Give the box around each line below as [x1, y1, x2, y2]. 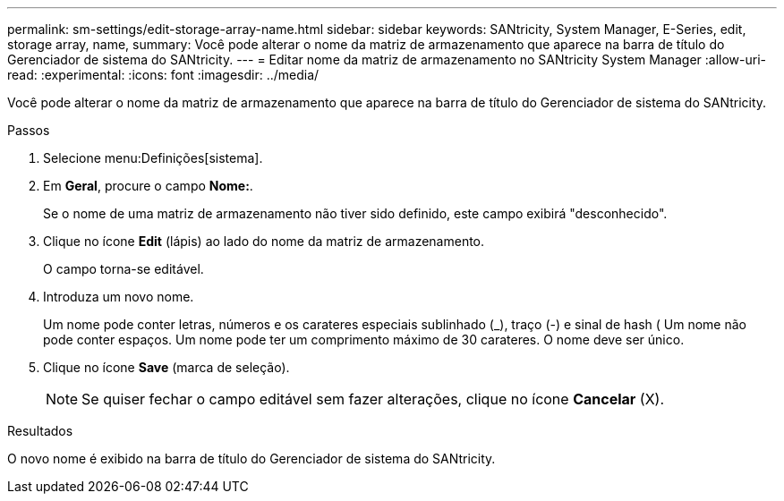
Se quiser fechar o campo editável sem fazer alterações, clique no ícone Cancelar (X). [81, 390, 665, 408]
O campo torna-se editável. [43, 261, 204, 276]
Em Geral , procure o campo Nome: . [43, 178, 253, 193]
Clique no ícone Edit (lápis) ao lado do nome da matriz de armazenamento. [43, 234, 485, 249]
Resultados [7, 423, 73, 438]
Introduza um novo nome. [43, 289, 194, 304]
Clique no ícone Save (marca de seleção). [43, 360, 290, 375]
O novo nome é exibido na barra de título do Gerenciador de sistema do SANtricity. [7, 451, 496, 466]
